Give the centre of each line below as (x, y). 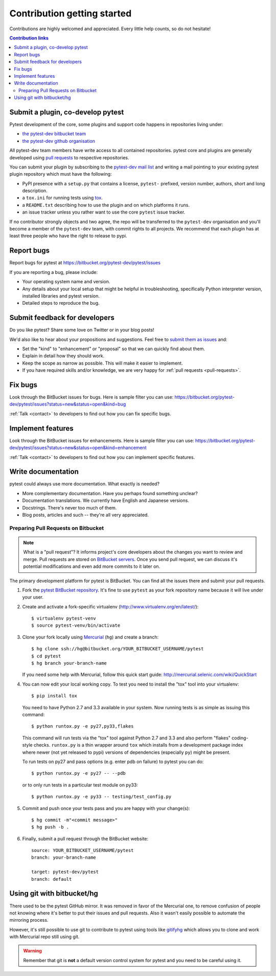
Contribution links (29, 38)
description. (35, 191)
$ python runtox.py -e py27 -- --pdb (79, 773)
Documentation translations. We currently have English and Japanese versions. (106, 501)
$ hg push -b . (50, 827)
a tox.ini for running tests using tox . (63, 198)
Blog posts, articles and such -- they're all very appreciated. (86, 515)
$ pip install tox (54, 696)
